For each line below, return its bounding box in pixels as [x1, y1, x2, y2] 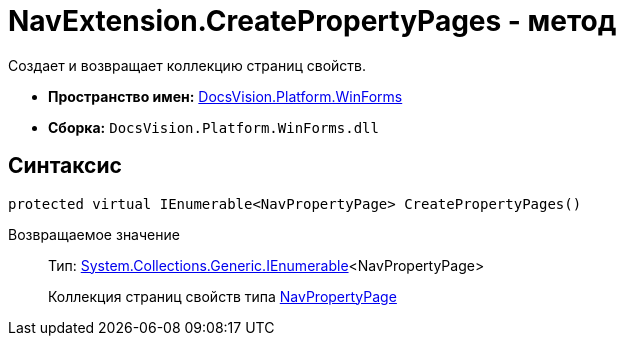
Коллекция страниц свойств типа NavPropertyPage [48, 287, 397, 305]
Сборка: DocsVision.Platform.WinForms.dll [48, 118, 379, 136]
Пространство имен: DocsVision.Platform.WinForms [48, 87, 403, 105]
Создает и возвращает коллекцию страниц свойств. [8, 56, 367, 74]
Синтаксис [8, 153, 122, 179]
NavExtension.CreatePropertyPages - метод [8, 4, 617, 38]
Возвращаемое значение [8, 225, 180, 243]
